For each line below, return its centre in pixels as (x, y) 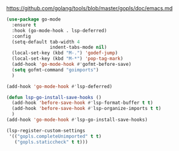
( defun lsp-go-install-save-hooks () (54, 97)
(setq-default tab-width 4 (46, 42)
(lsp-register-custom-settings (46, 130)
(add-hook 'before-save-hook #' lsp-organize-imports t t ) (87, 109)
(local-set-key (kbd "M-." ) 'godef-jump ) (65, 53)
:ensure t (24, 25)
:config (22, 36)
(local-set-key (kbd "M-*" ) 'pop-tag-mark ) (67, 59)
